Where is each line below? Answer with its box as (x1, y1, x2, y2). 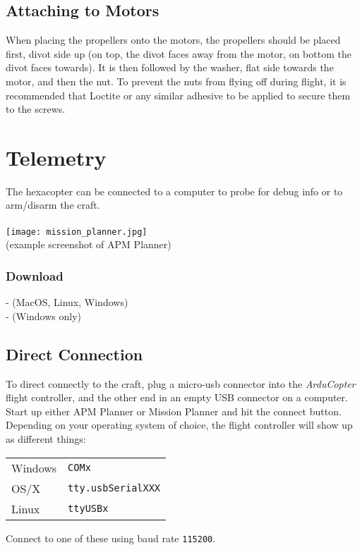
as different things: (6, 431, 86, 446)
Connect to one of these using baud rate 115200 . (6, 530, 216, 545)
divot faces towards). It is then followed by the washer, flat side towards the (6, 60, 334, 75)
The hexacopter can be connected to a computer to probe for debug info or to (6, 183, 343, 198)
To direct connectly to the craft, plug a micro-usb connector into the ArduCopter (6, 376, 356, 391)
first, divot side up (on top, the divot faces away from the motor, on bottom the (6, 46, 351, 61)
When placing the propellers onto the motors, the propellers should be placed (6, 32, 341, 47)
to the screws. (6, 102, 66, 116)
